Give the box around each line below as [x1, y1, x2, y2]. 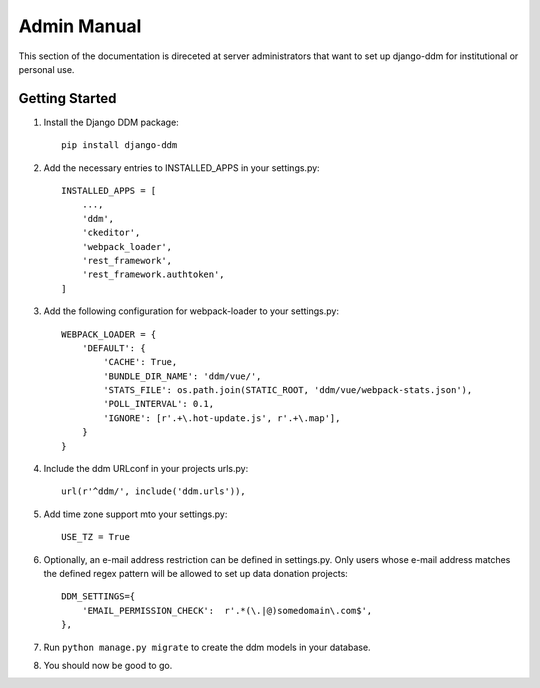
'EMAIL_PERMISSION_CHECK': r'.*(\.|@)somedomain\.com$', [81, 605, 373, 616]
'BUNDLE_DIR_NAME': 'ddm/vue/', [103, 370, 262, 382]
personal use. [18, 63, 75, 75]
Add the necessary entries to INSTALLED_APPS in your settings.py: [43, 161, 320, 174]
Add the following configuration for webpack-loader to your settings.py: [43, 305, 340, 317]
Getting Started [18, 90, 117, 107]
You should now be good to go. [43, 659, 173, 671]
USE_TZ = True [61, 531, 130, 543]
